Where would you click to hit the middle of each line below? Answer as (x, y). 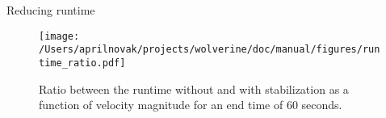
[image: (59, 36)
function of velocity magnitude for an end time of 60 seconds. (191, 105)
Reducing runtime (51, 10)
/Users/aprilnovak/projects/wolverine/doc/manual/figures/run (210, 50)
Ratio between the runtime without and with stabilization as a (194, 88)
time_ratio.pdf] (82, 63)
